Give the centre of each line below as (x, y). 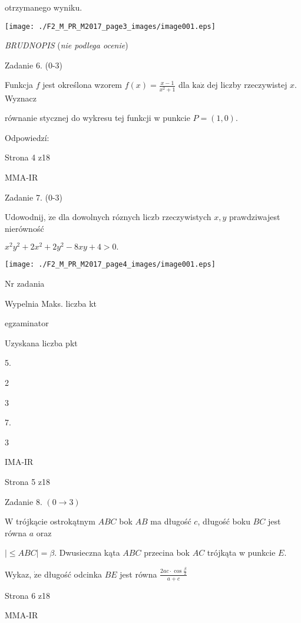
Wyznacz (21, 98)
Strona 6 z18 (28, 595)
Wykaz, (18, 574)
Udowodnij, (25, 217)
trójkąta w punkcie (241, 552)
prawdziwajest (254, 217)
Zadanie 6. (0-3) (34, 65)
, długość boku (224, 521)
